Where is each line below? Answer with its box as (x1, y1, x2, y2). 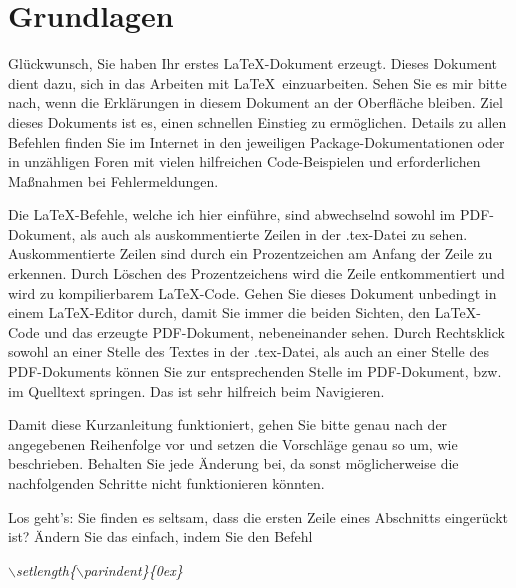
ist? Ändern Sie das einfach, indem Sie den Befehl (8, 526, 313, 547)
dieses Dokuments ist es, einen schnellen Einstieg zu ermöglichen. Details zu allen (8, 111, 507, 132)
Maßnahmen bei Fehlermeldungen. (8, 170, 219, 191)
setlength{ (15, 559, 76, 580)
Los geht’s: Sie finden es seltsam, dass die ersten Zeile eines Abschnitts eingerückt (8, 506, 508, 527)
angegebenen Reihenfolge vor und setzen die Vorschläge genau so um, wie (8, 433, 458, 454)
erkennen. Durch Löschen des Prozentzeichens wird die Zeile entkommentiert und (8, 263, 505, 284)
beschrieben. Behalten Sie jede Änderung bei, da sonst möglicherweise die (8, 453, 459, 474)
